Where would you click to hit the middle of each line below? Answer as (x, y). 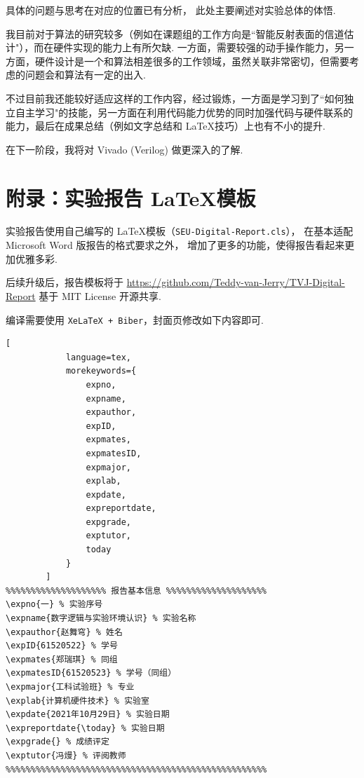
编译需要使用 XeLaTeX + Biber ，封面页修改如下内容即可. (135, 319)
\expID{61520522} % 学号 (62, 646)
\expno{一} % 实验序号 (54, 605)
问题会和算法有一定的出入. (85, 75)
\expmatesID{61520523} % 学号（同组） (91, 673)
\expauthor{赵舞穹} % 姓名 (64, 632)
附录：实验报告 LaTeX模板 (131, 197)
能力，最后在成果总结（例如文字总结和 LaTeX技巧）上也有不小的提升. (166, 126)
